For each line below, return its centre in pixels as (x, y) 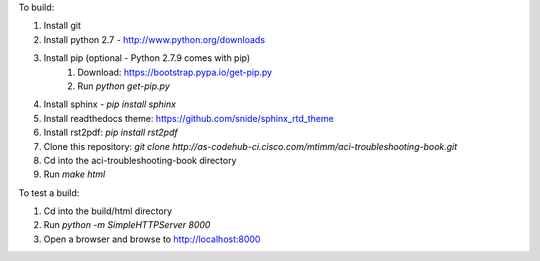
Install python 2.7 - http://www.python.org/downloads (154, 39)
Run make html (74, 174)
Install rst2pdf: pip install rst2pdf (111, 132)
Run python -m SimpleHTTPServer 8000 (127, 225)
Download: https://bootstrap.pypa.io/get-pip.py (175, 72)
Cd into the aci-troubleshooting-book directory (140, 160)
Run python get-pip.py (123, 86)
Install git (62, 26)
